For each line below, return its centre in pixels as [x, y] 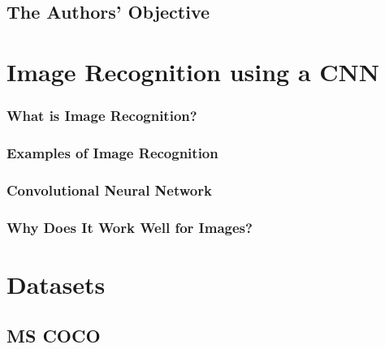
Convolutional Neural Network [109, 190]
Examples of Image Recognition [112, 152]
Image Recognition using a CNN [193, 71]
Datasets [56, 284]
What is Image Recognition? [102, 116]
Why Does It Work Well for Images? [130, 227]
